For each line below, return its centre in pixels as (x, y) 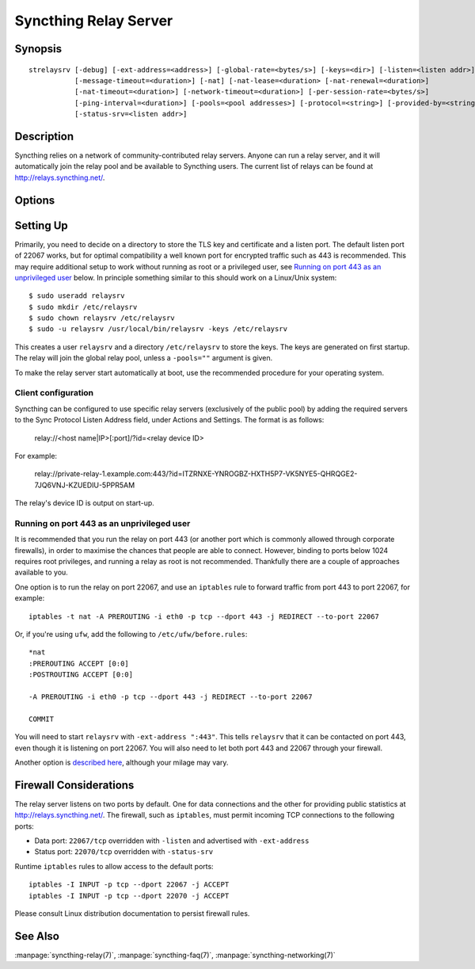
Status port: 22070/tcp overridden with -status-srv (124, 852)
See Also (37, 936)
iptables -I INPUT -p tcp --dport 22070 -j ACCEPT (129, 896)
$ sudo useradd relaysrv (77, 296)
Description (44, 136)
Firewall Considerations (74, 785)
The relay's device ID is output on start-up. (84, 503)
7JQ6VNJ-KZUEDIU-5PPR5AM (85, 485)
